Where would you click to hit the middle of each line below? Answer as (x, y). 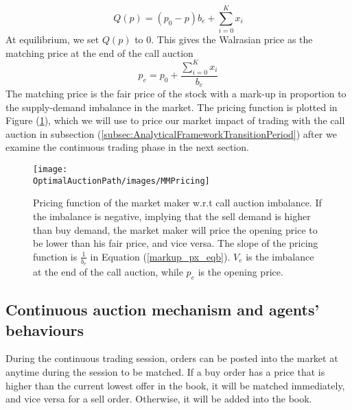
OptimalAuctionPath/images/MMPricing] (121, 181)
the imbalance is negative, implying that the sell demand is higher (172, 216)
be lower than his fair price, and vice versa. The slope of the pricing (176, 243)
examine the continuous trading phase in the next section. (127, 147)
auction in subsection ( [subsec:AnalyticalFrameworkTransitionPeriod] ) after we (171, 133)
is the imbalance (280, 256)
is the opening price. (240, 271)
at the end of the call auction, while (108, 271)
